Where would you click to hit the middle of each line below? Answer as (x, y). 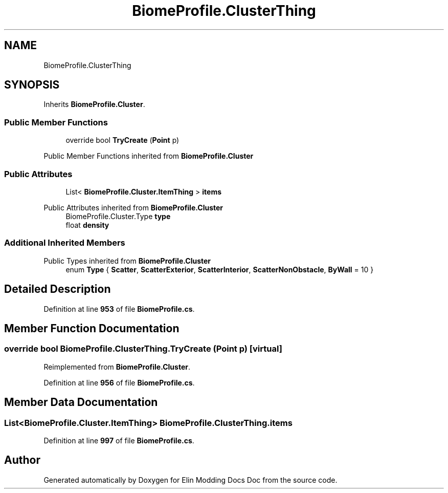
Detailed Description (58, 289)
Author (22, 460)
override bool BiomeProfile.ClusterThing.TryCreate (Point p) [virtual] (143, 349)
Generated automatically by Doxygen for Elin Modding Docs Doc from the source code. (191, 480)
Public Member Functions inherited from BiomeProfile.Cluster (149, 156)
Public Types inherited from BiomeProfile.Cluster (127, 261)
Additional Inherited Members (65, 243)
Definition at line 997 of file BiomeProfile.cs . (119, 440)
